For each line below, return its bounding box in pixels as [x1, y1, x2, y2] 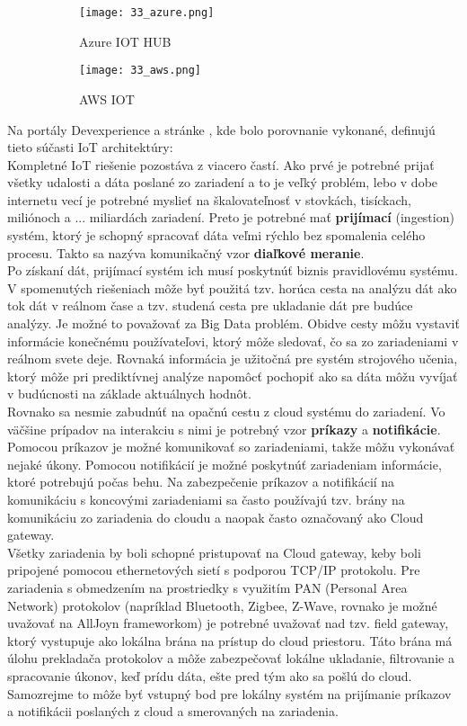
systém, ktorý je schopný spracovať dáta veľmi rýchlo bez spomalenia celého [7, 226, 426, 245]
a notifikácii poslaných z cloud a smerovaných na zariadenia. [7, 702, 339, 721]
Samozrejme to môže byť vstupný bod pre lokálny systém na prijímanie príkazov [7, 684, 452, 703]
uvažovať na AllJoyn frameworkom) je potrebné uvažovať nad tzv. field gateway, [7, 614, 449, 632]
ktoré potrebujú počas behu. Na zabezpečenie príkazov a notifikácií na [7, 472, 395, 491]
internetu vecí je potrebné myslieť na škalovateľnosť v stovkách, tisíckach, [7, 190, 411, 209]
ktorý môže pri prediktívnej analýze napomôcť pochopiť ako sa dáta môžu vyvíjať [7, 366, 458, 385]
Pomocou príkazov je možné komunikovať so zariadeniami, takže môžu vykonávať [7, 437, 455, 456]
